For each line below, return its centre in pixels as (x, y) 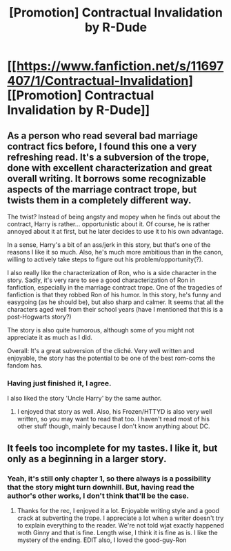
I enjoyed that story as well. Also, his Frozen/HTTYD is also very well (114, 412)
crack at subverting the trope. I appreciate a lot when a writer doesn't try (120, 518)
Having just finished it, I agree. (59, 383)
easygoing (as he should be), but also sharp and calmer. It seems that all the (115, 302)
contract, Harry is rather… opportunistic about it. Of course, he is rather (109, 224)
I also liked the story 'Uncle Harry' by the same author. (84, 399)
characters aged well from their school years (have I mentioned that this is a (115, 309)
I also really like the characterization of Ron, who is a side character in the (112, 273)
